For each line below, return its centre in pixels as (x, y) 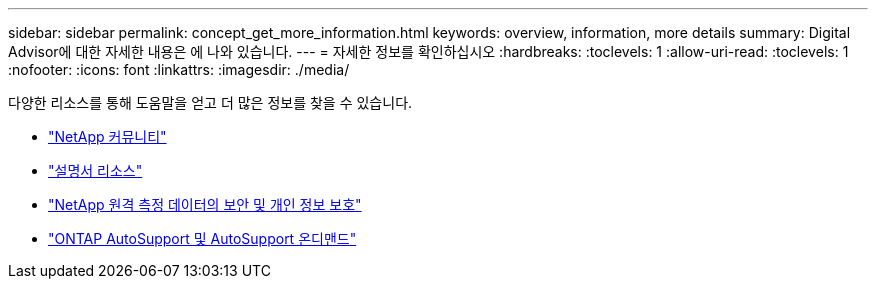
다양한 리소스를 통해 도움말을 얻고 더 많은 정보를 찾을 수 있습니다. (210, 102)
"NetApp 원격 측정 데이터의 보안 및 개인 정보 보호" (205, 204)
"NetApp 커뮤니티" (107, 136)
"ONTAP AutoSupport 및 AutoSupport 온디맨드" (202, 238)
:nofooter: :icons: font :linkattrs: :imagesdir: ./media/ (179, 69)
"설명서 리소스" (95, 170)
